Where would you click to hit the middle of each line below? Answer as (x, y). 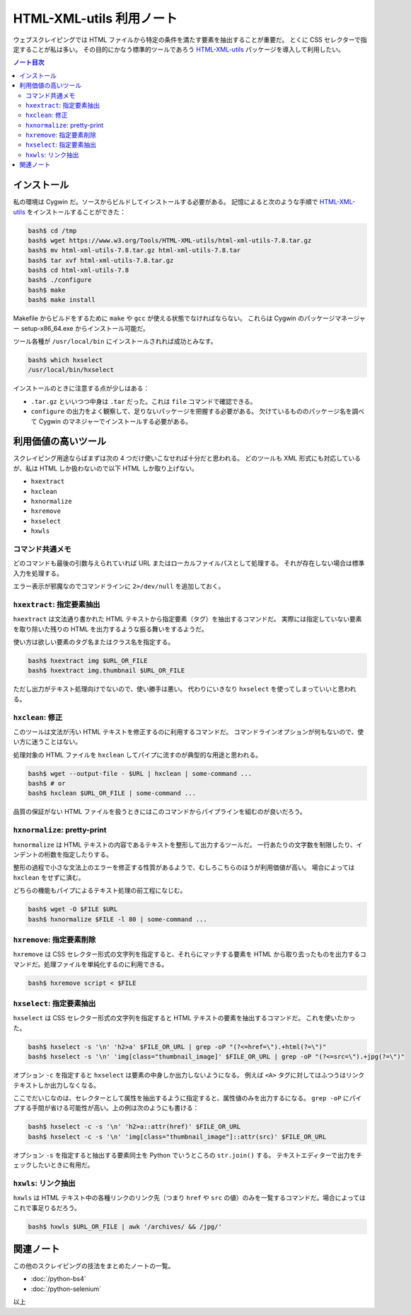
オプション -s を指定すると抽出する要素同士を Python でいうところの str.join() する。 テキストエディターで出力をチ (188, 1155)
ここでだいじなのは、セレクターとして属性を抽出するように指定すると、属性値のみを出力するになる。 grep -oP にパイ (187, 1097)
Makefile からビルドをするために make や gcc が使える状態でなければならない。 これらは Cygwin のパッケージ (174, 318)
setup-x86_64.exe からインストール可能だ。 (85, 328)
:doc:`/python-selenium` (66, 1289)
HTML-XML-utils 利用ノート (95, 18)
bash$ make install (62, 300)
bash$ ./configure (60, 280)
